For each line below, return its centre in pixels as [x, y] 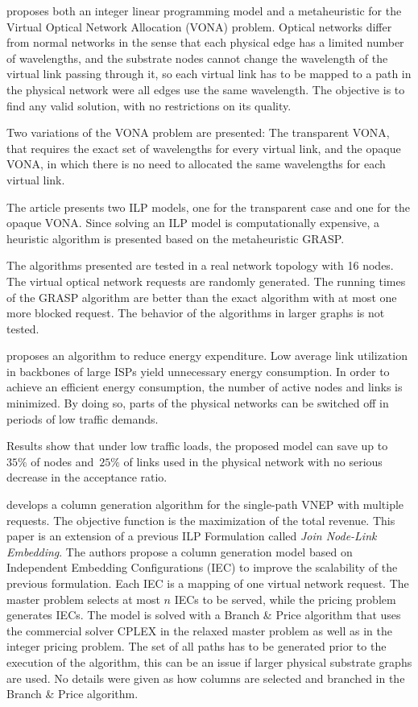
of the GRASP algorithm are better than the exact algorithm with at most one [202, 297]
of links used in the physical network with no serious [253, 461]
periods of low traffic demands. [83, 418]
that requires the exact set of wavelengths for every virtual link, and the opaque [204, 148]
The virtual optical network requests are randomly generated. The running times [206, 281]
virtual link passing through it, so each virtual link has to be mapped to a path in [209, 74]
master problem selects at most [83, 599]
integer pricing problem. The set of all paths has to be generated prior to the [197, 646]
